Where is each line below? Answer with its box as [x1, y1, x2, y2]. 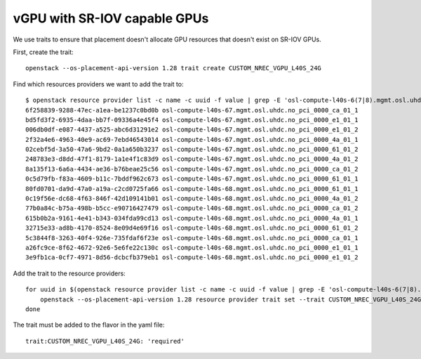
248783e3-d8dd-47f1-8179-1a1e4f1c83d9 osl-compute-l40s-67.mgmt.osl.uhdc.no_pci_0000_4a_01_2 [25, 155, 359, 163]
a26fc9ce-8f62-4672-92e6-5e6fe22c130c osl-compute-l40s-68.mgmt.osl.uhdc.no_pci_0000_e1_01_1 [25, 243, 359, 252]
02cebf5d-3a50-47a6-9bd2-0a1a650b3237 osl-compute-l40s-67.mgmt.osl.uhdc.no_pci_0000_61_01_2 [25, 145, 359, 154]
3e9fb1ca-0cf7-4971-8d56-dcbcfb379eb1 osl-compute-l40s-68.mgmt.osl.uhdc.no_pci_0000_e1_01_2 [25, 254, 359, 261]
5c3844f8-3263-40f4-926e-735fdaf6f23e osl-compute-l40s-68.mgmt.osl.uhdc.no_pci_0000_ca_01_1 [25, 234, 359, 242]
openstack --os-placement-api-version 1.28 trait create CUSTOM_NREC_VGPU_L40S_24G [25, 64, 322, 72]
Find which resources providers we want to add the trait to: [13, 79, 184, 88]
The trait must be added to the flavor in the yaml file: [13, 320, 165, 329]
